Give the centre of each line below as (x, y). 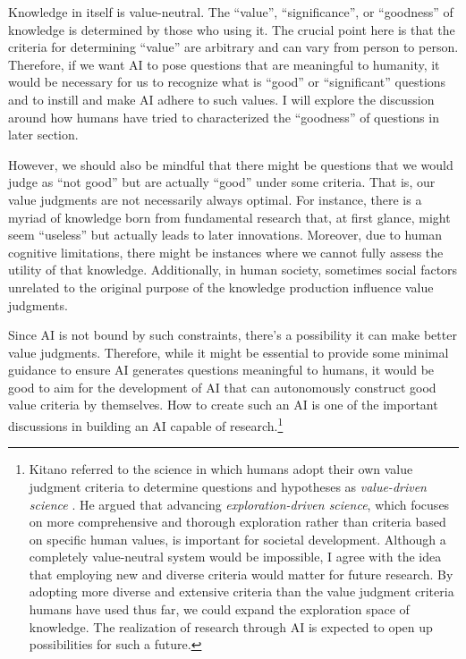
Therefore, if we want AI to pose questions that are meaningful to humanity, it (224, 64)
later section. (43, 135)
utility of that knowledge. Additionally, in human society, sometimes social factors (233, 270)
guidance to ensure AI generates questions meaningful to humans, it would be (221, 370)
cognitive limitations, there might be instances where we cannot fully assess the (226, 252)
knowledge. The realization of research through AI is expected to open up (231, 626)
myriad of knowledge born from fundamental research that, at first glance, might (229, 217)
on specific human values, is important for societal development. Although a (237, 539)
